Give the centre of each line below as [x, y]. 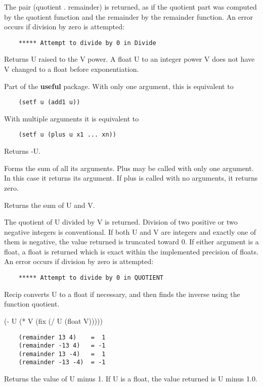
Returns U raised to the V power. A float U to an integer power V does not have [129, 59]
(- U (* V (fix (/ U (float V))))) [53, 320]
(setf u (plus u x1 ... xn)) [67, 135]
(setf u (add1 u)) [49, 102]
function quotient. [32, 304]
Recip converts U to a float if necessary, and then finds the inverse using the [122, 294]
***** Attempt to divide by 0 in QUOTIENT [91, 278]
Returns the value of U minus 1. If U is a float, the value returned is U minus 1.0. [131, 379]
